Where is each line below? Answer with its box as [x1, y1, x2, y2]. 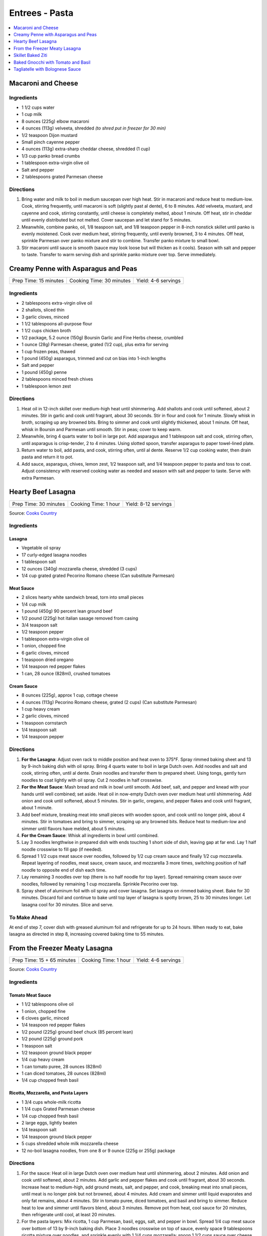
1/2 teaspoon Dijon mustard [21, 132, 78, 138]
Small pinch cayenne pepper [21, 139, 80, 145]
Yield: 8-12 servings [125, 500, 172, 507]
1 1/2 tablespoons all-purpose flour [21, 321, 92, 327]
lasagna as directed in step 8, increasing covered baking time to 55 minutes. [9, 931, 165, 937]
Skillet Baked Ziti [13, 52, 47, 58]
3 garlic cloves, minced [21, 314, 69, 320]
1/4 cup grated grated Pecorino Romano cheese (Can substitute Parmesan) [21, 573, 175, 578]
